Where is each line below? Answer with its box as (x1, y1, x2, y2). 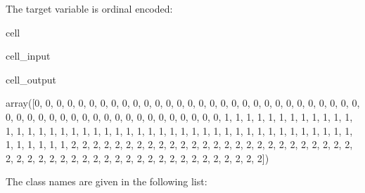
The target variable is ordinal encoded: (6, 1, 173, 15)
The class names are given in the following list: (6, 174, 207, 189)
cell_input (6, 48, 51, 63)
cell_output (6, 72, 56, 86)
